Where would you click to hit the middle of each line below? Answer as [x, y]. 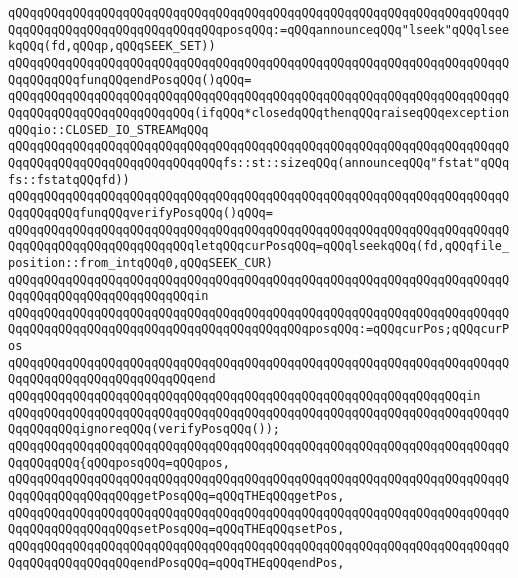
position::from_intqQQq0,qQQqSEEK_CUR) [140, 262]
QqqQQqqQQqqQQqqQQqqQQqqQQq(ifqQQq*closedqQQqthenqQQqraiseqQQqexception [259, 112]
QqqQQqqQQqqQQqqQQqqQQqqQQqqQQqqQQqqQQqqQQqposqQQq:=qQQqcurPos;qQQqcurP [259, 329]
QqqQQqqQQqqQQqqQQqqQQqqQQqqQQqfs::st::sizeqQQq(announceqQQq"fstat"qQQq [259, 162]
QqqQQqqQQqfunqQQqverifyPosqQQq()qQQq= [140, 212]
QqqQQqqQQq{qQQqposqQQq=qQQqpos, [119, 462]
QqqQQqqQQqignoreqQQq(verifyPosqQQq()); [144, 429]
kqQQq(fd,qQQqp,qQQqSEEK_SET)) [112, 46]
